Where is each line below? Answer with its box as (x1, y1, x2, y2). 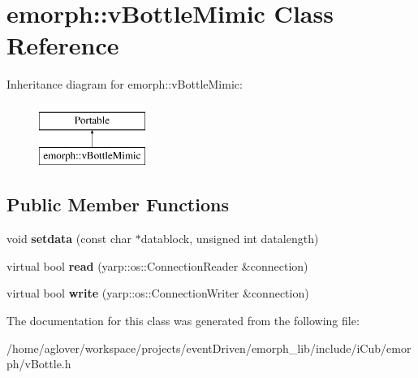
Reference (6, 28, 119, 62)
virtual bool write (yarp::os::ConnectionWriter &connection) (6, 285, 309, 302)
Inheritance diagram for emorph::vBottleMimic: (6, 76, 243, 93)
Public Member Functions (6, 192, 229, 217)
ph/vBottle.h (6, 355, 71, 372)
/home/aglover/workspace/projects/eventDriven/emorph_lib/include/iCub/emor (6, 339, 412, 356)
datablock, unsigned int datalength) (140, 230, 319, 247)
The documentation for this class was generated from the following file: (6, 312, 360, 329)
